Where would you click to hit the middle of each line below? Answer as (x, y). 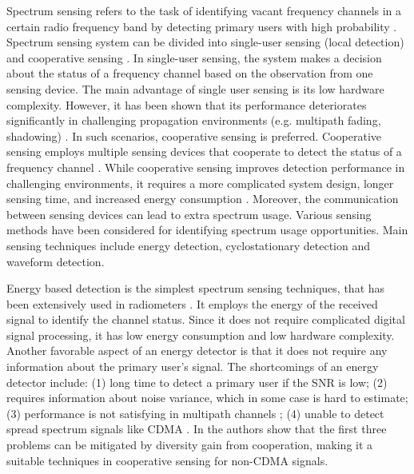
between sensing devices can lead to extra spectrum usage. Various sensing (189, 214)
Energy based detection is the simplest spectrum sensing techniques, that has (196, 288)
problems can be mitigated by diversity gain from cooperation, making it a (190, 445)
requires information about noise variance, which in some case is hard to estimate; (207, 398)
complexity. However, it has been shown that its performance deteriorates (187, 104)
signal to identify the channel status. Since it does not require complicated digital (206, 319)
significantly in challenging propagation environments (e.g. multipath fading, (194, 120)
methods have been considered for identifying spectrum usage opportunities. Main (207, 230)
